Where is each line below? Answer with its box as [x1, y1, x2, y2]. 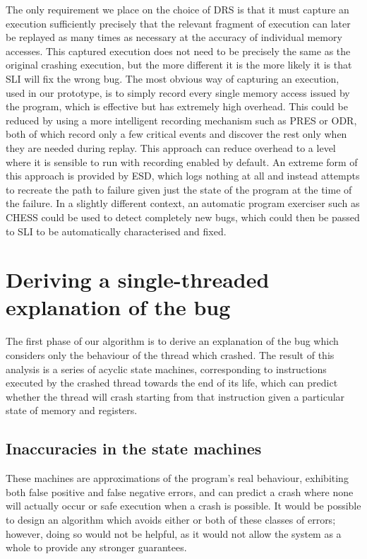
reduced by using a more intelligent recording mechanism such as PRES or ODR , [6, 112, 357, 127]
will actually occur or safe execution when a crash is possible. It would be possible [6, 498, 361, 513]
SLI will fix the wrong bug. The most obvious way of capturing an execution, [6, 71, 339, 86]
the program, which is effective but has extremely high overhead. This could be [6, 99, 348, 114]
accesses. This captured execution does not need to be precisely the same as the [6, 43, 351, 58]
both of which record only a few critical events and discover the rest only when [6, 126, 347, 141]
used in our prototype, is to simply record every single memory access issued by [6, 85, 350, 100]
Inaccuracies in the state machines [6, 437, 262, 459]
